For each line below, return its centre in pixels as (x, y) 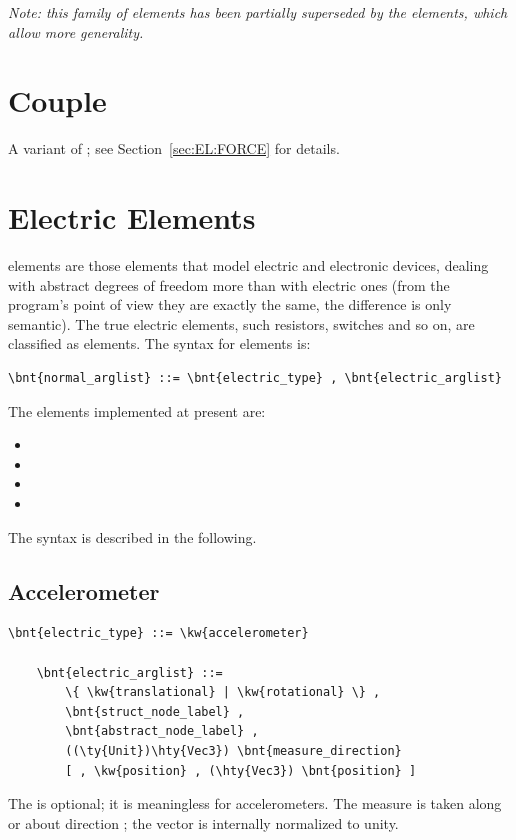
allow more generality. (76, 31)
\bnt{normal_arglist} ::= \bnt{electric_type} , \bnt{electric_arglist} (255, 378)
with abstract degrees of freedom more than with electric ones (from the (229, 284)
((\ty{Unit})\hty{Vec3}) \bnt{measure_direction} (233, 750)
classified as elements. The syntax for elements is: (159, 343)
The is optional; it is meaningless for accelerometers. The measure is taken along (255, 803)
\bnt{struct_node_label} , (155, 711)
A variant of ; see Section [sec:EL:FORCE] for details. (174, 148)
